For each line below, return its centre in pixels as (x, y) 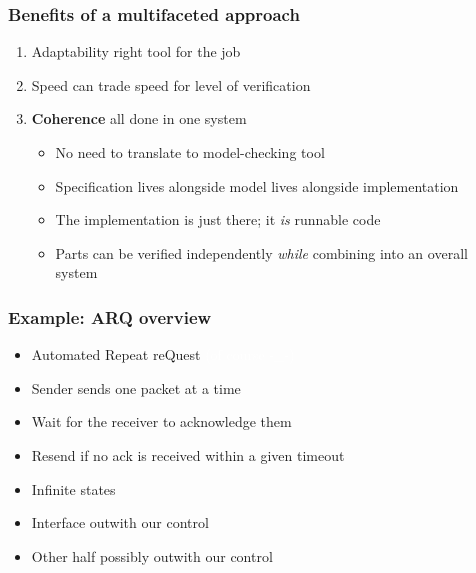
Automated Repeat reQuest (116, 354)
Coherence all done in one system (139, 118)
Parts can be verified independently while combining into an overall (261, 252)
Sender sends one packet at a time (136, 387)
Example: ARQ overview (110, 316)
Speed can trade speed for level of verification (171, 84)
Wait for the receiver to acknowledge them (161, 421)
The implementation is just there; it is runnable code (218, 219)
